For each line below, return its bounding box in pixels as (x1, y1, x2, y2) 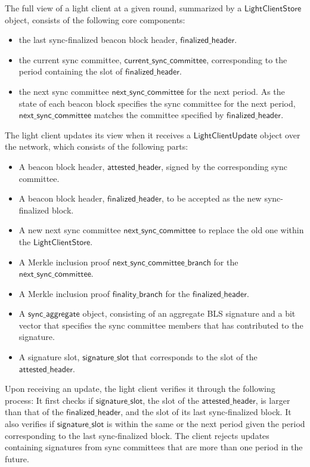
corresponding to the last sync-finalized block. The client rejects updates (5, 429, 269, 441)
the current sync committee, (18, 53, 122, 66)
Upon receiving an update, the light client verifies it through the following (5, 382, 275, 395)
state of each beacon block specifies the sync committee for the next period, (18, 97, 296, 109)
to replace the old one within (198, 224, 304, 236)
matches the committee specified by (94, 109, 224, 121)
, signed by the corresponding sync (161, 160, 288, 172)
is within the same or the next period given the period (106, 417, 305, 430)
